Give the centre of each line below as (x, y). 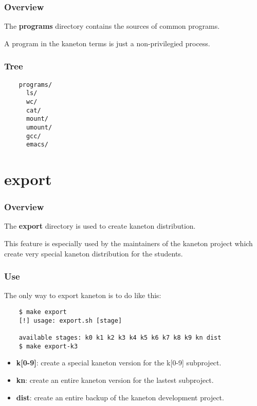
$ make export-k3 (48, 346)
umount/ (39, 127)
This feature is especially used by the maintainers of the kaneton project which (128, 243)
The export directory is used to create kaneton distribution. (100, 226)
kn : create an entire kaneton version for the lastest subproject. (115, 380)
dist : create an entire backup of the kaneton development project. (120, 397)
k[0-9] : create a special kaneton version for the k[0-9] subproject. (119, 363)
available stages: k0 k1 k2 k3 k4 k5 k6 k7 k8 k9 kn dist (120, 338)
